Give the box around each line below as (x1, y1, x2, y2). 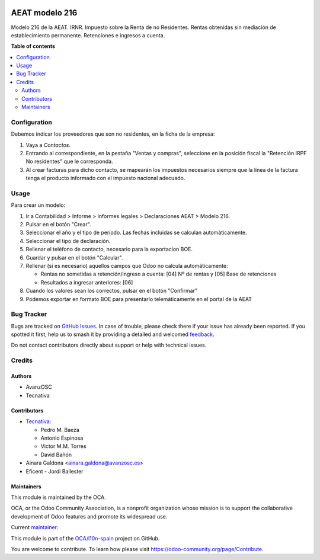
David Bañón (40, 451, 72, 458)
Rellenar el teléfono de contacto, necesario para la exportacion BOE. (25, 246, 193, 253)
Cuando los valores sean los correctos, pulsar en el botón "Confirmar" (25, 287, 198, 295)
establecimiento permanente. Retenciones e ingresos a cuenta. (11, 31, 165, 39)
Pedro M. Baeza (40, 426, 80, 433)
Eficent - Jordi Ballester (25, 468, 84, 475)
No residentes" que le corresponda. (25, 158, 113, 165)
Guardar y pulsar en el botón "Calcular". (25, 254, 123, 261)
